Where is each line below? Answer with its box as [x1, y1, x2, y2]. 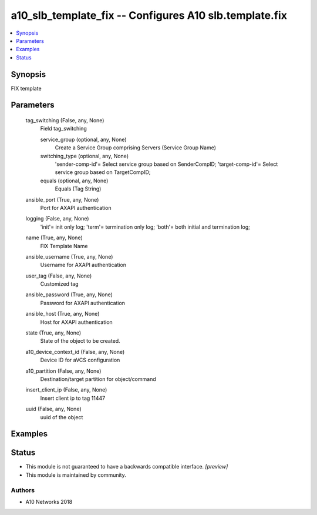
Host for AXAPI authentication [40, 318, 113, 326]
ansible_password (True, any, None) [25, 291, 113, 298]
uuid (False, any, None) [25, 406, 82, 413]
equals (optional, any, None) [40, 177, 109, 184]
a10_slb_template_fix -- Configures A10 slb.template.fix [11, 9, 288, 22]
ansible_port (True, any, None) [25, 196, 99, 203]
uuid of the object [40, 413, 83, 420]
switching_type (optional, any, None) [40, 152, 129, 159]
